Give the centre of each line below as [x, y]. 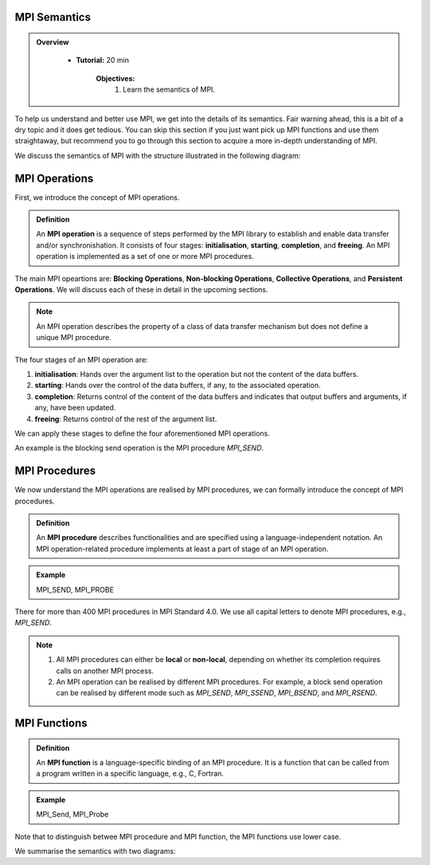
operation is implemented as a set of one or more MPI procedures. [145, 256]
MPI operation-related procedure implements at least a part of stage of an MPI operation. [182, 549]
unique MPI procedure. [74, 338]
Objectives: [115, 78]
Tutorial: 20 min [102, 61]
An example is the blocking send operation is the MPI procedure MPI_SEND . [139, 448]
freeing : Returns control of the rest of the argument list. [126, 419]
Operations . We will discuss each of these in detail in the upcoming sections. [141, 290]
